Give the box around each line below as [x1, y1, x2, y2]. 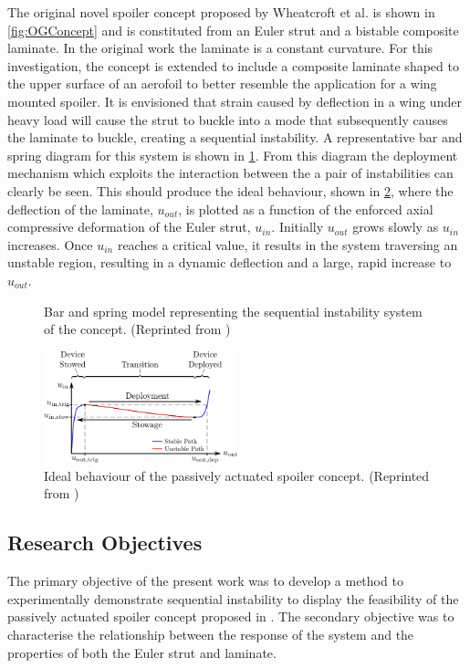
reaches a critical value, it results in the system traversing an [117, 235, 458, 254]
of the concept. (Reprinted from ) [44, 319, 231, 339]
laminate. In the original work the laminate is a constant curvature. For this [7, 38, 433, 57]
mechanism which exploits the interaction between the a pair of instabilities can [7, 163, 454, 183]
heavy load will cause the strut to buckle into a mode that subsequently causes [7, 110, 448, 129]
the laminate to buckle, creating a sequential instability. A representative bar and [7, 128, 463, 147]
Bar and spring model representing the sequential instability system [44, 301, 423, 320]
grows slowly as [352, 217, 439, 236]
